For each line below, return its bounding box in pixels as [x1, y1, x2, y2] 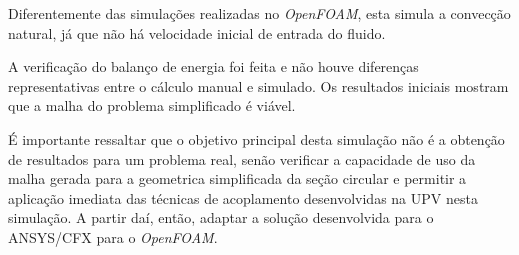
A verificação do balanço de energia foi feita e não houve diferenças [8, 56, 419, 77]
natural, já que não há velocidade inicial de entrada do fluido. [8, 22, 386, 43]
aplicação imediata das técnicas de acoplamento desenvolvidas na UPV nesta [8, 187, 478, 208]
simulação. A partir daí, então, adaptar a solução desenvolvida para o [8, 207, 434, 228]
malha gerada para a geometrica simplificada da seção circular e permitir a [8, 168, 467, 189]
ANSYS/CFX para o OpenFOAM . [8, 226, 218, 247]
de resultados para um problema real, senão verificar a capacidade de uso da [8, 148, 476, 169]
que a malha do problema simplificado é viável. [8, 95, 296, 116]
